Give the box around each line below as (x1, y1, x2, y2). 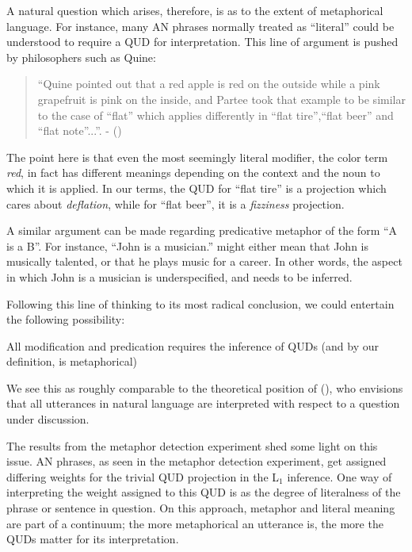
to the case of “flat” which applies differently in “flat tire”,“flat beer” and (37, 106, 394, 123)
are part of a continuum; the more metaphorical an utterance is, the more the (6, 515, 383, 531)
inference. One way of (287, 468, 392, 485)
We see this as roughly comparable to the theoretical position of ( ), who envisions (6, 379, 403, 396)
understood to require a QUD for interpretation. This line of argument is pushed (6, 33, 399, 50)
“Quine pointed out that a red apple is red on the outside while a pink (37, 75, 380, 92)
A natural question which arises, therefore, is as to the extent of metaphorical (6, 2, 383, 18)
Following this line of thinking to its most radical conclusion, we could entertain (6, 295, 395, 312)
